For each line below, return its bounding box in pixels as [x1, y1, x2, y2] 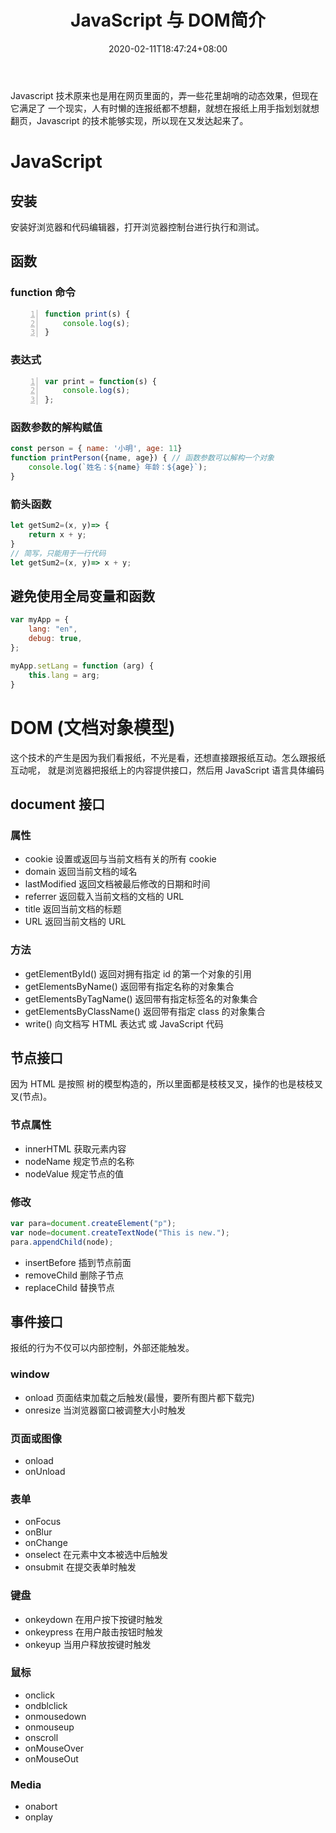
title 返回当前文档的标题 [24, 903, 122, 915]
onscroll [24, 1731, 59, 1743]
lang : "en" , [28, 624, 78, 635]
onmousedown [24, 1710, 87, 1722]
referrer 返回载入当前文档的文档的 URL [24, 891, 185, 903]
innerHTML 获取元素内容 [24, 1142, 127, 1155]
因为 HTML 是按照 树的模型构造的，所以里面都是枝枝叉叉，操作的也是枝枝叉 [10, 1078, 323, 1090]
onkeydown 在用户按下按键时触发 [24, 1613, 163, 1625]
